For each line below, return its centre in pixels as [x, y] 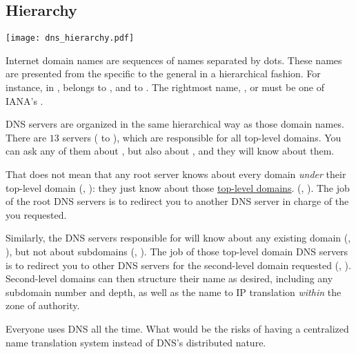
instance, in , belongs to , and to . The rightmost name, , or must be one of [165, 87]
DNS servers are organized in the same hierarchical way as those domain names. [175, 124]
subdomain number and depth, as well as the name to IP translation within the [174, 292]
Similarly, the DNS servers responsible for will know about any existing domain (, [178, 238]
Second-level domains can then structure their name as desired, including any [169, 278]
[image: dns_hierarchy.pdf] [70, 38]
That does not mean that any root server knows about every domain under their [176, 174]
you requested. [36, 214]
